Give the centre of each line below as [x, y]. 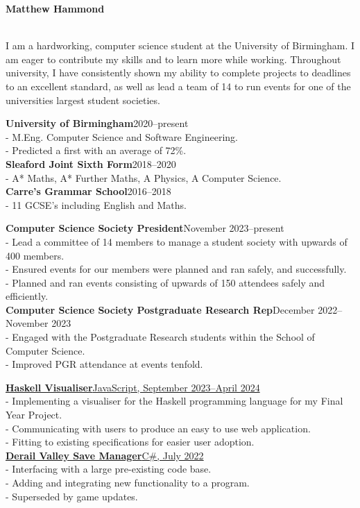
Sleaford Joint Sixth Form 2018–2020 [91, 163]
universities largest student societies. [83, 100]
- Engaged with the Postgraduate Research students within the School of [160, 337]
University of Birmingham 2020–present [97, 123]
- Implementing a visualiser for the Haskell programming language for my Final [174, 401]
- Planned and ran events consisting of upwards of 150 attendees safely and [165, 282]
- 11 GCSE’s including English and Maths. [96, 204]
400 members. [35, 255]
